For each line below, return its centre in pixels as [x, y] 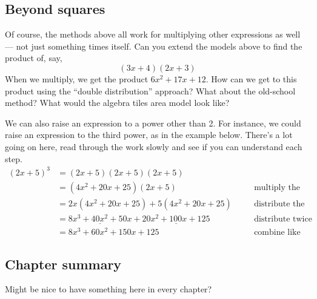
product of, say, [34, 58]
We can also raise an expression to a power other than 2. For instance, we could [153, 123]
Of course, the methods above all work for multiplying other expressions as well [153, 34]
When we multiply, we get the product [77, 78]
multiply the [277, 187]
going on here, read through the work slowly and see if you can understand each [154, 146]
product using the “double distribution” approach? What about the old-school [150, 90]
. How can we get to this [251, 78]
